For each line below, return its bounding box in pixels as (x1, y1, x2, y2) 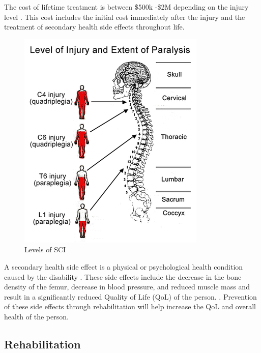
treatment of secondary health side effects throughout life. (4, 21, 185, 32)
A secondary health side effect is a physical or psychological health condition (4, 261, 243, 272)
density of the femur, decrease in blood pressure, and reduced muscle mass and (4, 281, 250, 292)
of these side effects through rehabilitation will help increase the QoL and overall (4, 301, 256, 312)
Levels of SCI (24, 244, 66, 255)
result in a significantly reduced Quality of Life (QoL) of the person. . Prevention (4, 291, 257, 302)
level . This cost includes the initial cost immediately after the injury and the (4, 11, 245, 22)
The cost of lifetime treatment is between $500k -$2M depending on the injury (4, 2, 249, 12)
